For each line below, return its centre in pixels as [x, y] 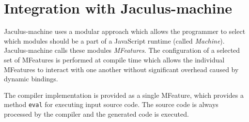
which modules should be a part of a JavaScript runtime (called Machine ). [114, 40]
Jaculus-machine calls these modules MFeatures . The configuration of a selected [122, 50]
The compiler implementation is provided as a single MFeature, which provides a [124, 95]
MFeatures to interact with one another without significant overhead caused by [121, 69]
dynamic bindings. [31, 79]
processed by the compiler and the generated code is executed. [96, 114]
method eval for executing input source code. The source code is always [111, 104]
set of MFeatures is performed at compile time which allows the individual [114, 59]
